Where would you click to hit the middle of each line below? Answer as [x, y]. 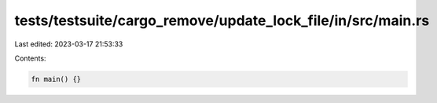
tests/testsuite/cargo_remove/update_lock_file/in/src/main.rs [222, 20]
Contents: [30, 58]
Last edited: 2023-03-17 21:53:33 [69, 44]
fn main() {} [56, 79]
